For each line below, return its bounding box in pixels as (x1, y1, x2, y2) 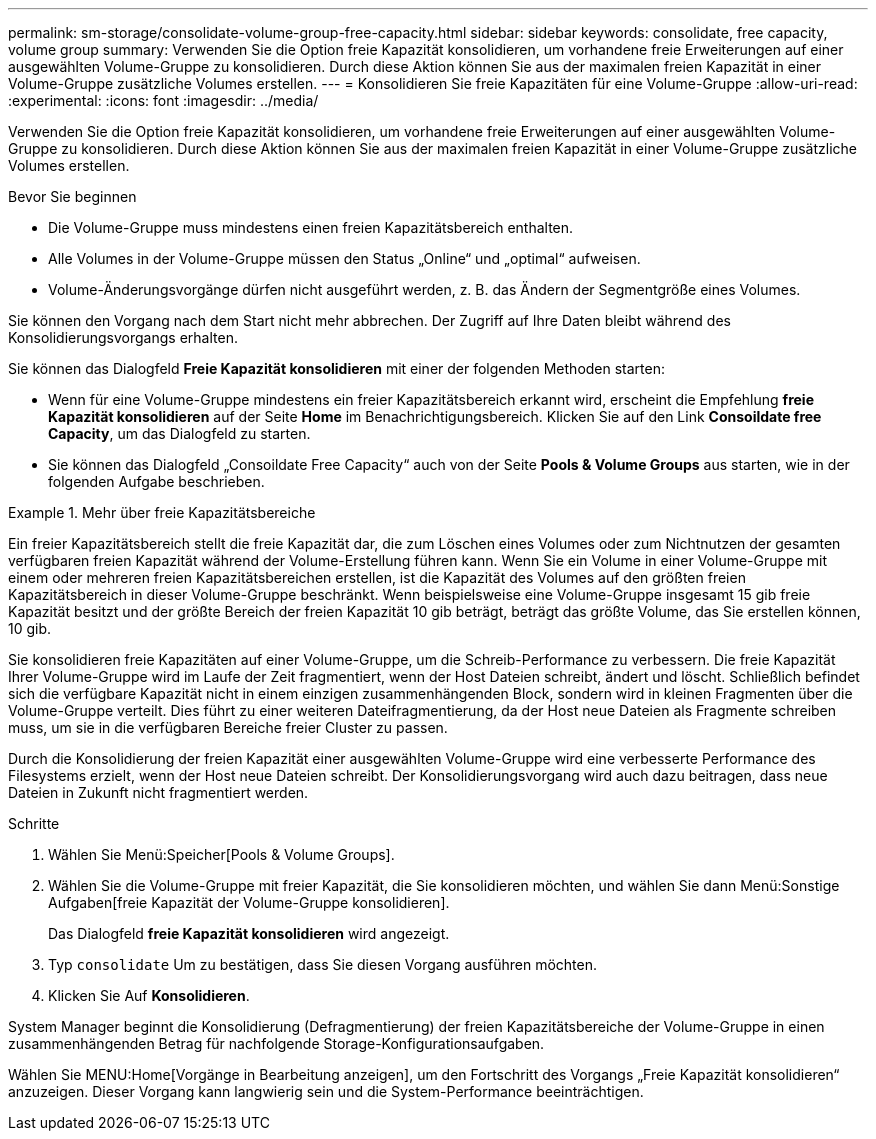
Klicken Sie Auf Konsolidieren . (48, 987, 250, 1004)
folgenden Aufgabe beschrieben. (48, 473, 265, 490)
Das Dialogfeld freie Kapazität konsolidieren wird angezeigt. (48, 925, 450, 942)
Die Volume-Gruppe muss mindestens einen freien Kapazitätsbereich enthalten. (48, 219, 574, 236)
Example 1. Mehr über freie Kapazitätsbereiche (8, 504, 316, 521)
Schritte (8, 815, 60, 832)
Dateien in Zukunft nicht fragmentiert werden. (8, 784, 309, 801)
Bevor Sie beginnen (8, 188, 137, 205)
